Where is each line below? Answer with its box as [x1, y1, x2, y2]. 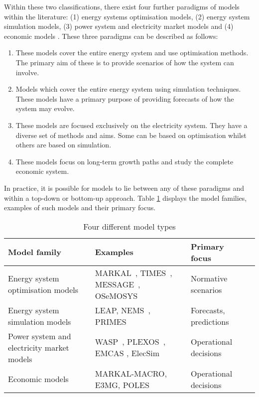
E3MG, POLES [95, 379, 149, 391]
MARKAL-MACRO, [95, 367, 167, 379]
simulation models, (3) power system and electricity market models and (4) [4, 21, 234, 31]
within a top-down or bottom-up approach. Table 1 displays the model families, [4, 192, 247, 203]
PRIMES [95, 315, 127, 327]
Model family [8, 246, 61, 258]
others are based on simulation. [15, 139, 112, 150]
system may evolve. [15, 103, 75, 114]
